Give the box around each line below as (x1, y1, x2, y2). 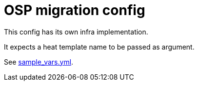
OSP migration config (4, 2, 145, 18)
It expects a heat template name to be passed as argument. (4, 42, 195, 51)
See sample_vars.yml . (4, 57, 74, 66)
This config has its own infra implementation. (4, 27, 148, 36)
